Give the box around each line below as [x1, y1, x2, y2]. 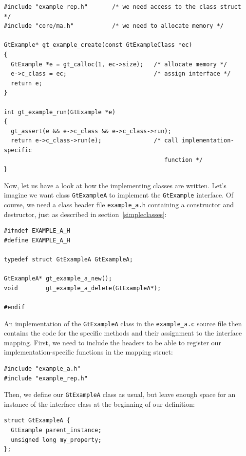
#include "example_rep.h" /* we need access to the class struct [4, 3, 241, 10]
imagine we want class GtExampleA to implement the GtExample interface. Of [4, 190, 234, 200]
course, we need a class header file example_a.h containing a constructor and [4, 199, 234, 209]
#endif [4, 303, 25, 311]
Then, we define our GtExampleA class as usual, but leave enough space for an [4, 389, 236, 399]
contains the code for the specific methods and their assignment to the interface [4, 328, 242, 338]
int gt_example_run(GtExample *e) [4, 108, 116, 116]
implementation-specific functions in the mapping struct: [4, 347, 173, 357]
